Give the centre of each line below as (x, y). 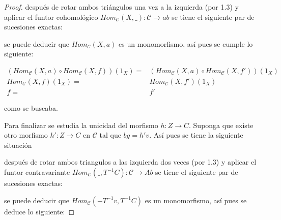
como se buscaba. (31, 108)
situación (18, 145)
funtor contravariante (37, 172)
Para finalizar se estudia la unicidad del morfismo (81, 125)
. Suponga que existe (221, 125)
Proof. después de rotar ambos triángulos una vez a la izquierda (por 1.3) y (121, 7)
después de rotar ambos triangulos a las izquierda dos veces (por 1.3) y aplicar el (130, 162)
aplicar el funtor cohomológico (51, 17)
